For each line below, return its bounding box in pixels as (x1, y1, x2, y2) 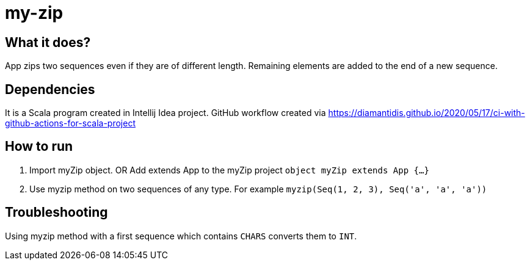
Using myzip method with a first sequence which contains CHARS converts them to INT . (5, 230, 357, 241)
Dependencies (5, 81, 95, 97)
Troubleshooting (5, 205, 108, 220)
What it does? (5, 34, 91, 50)
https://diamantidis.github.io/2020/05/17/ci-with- (328, 107, 525, 118)
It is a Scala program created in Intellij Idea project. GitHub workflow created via (5, 107, 326, 118)
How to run (5, 139, 73, 154)
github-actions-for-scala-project (5, 118, 136, 129)
